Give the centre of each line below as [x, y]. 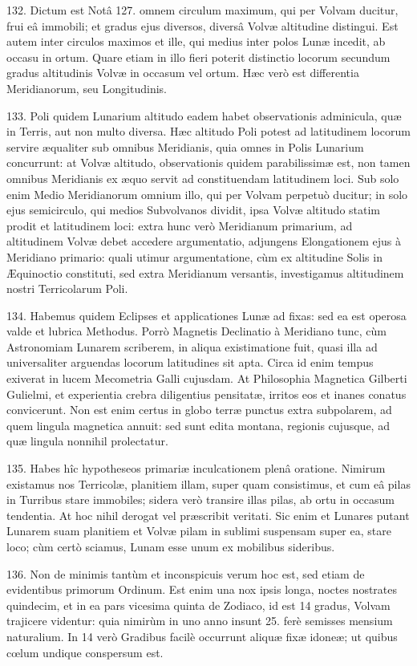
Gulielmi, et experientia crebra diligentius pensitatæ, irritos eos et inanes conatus [206, 394]
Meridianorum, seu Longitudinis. [87, 88]
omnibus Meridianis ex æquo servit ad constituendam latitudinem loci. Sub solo [203, 178]
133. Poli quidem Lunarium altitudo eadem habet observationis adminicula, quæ [204, 115]
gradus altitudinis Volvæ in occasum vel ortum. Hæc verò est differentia [183, 73]
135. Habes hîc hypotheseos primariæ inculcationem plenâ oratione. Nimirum [196, 468]
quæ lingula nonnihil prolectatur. [87, 441]
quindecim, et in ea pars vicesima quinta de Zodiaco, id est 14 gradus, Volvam [198, 605]
